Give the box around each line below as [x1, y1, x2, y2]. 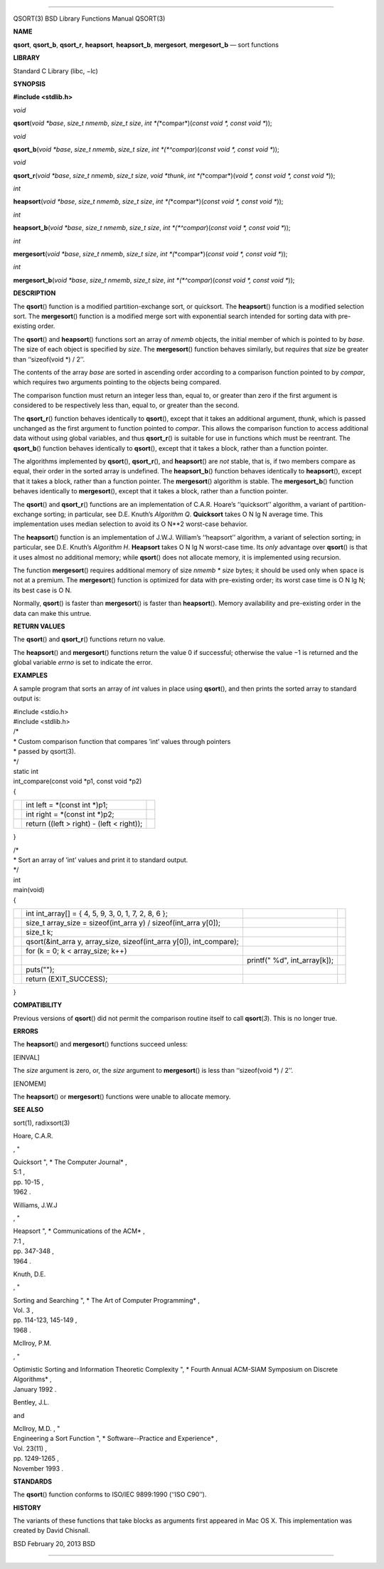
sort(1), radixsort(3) [13, 1118, 70, 1127]
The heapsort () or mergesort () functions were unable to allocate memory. [13, 1093, 231, 1101]
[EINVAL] [13, 1053, 41, 1061]
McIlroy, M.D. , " [13, 1424, 60, 1432]
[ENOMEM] [13, 1079, 46, 1088]
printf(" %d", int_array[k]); [246, 955, 334, 965]
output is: [13, 694, 41, 703]
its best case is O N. [13, 586, 73, 594]
